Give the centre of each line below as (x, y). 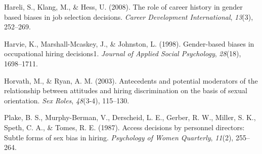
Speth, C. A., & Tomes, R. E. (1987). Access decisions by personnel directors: (124, 127)
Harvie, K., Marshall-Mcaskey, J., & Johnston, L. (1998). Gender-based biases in (129, 43)
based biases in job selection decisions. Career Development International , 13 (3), (129, 16)
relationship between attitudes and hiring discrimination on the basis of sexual (126, 90)
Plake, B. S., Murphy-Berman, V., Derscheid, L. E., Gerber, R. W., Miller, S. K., (130, 117)
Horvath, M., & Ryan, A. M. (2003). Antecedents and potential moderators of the (131, 80)
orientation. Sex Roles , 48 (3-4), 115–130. (67, 100)
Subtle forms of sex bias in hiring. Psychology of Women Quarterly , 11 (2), (119, 137)
